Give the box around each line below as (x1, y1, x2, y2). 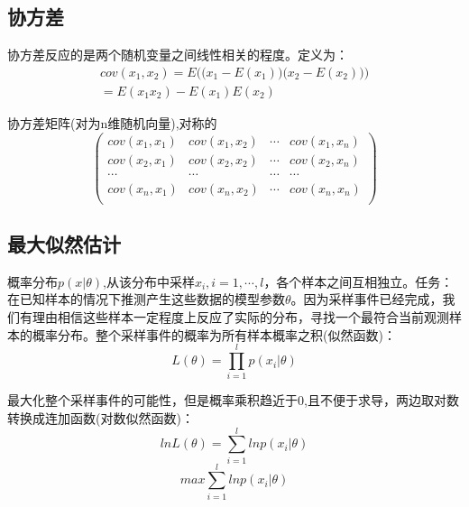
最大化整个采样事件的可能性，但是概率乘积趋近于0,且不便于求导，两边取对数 (7, 391, 459, 410)
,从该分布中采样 (103, 272, 195, 290)
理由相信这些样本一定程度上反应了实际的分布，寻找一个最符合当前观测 (32, 308, 449, 327)
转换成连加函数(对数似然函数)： (7, 408, 194, 427)
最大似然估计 (7, 230, 121, 258)
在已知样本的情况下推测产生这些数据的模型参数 (7, 290, 285, 309)
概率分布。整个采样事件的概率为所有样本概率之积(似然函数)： (32, 325, 396, 344)
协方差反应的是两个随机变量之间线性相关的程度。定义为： (7, 45, 348, 64)
